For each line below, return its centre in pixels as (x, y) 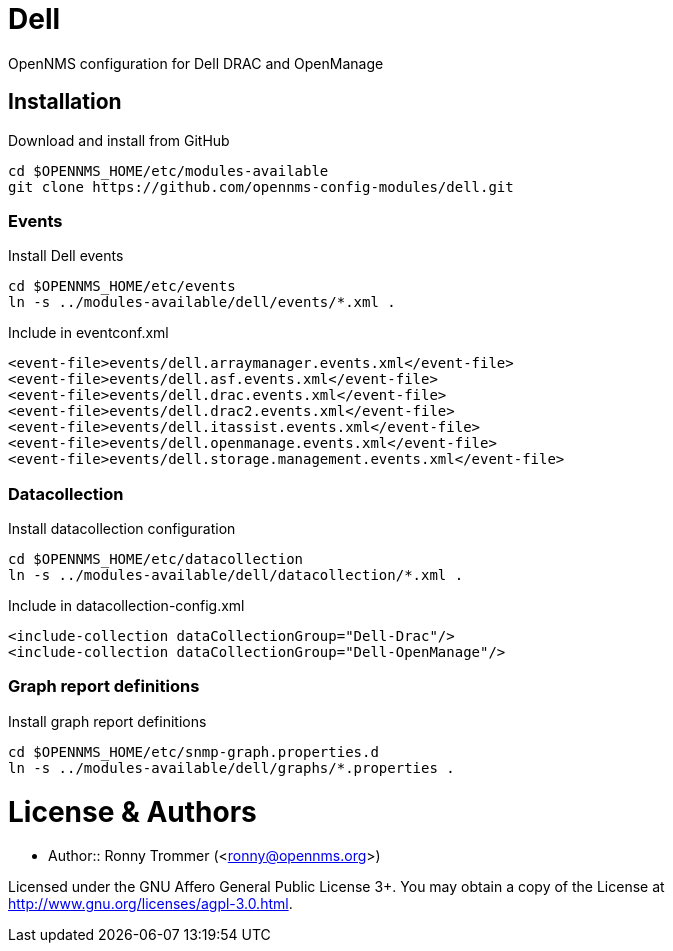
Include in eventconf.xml (88, 333)
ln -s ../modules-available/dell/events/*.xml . (202, 302)
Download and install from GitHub (119, 140)
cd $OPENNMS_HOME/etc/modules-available (168, 170)
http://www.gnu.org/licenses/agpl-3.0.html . (150, 904)
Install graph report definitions (107, 721)
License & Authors (132, 811)
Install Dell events (66, 256)
